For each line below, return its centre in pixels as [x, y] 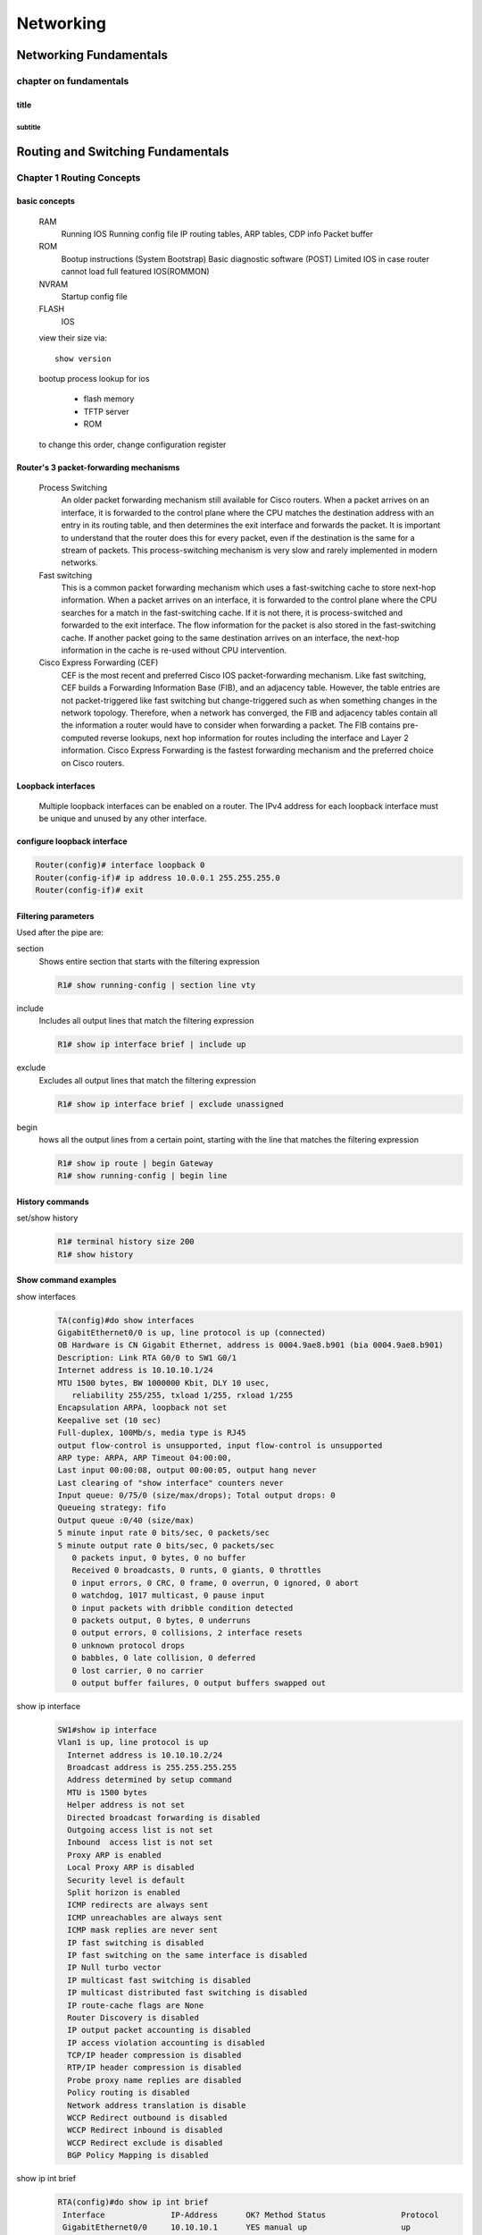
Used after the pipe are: [60, 932]
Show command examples [66, 1280]
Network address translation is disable [157, 2105]
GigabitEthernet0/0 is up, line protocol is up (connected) [192, 1333]
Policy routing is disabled [129, 2093]
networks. [79, 562]
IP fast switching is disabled [136, 1943]
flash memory [109, 399]
